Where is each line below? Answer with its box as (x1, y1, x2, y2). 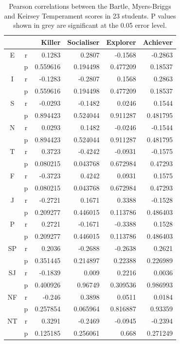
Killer (41, 37, 61, 47)
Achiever (143, 37, 173, 47)
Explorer (106, 37, 136, 47)
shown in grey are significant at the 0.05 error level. (13, 20, 167, 30)
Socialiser (67, 37, 100, 47)
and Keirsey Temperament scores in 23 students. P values (4, 10, 176, 20)
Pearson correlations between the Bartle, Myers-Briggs (9, 1, 171, 11)
